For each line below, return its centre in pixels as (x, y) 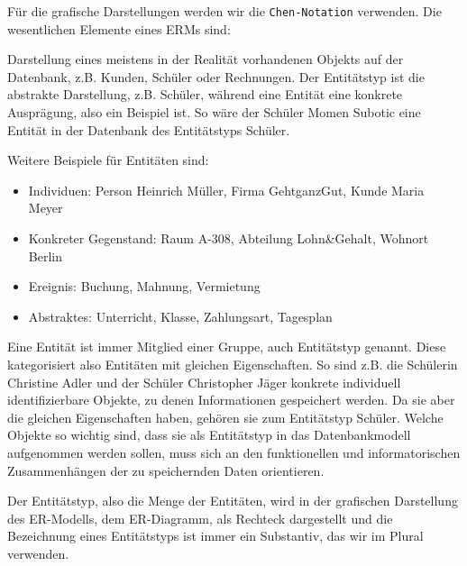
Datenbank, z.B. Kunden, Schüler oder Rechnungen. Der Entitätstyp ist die (216, 76)
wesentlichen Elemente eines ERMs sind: (119, 28)
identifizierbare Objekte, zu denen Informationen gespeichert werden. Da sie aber (231, 400)
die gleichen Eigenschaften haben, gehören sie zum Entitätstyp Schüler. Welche (225, 417)
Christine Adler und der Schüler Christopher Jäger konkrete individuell (204, 382)
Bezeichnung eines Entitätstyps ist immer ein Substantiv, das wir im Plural (215, 536)
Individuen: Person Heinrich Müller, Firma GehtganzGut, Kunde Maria (226, 190)
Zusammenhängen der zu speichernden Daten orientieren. (166, 470)
